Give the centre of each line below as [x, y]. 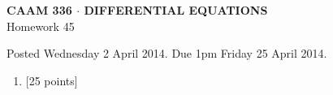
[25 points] [52, 80]
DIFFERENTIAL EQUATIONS [176, 10]
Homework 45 [41, 26]
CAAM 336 [39, 10]
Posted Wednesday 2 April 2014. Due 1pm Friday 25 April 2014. [167, 53]
